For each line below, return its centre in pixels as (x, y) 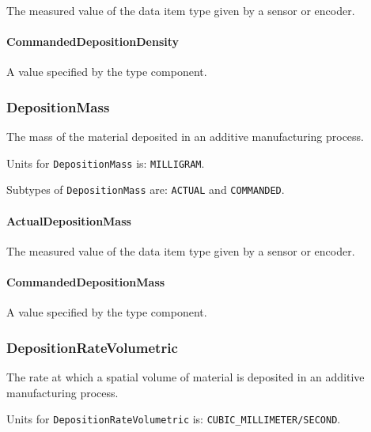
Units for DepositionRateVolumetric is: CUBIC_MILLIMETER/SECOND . (174, 419)
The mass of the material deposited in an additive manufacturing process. (185, 136)
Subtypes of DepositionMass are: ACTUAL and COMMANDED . (146, 189)
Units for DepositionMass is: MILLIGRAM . (106, 163)
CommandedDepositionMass (86, 282)
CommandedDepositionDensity (93, 42)
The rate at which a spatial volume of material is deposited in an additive (185, 377)
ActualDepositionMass (69, 220)
